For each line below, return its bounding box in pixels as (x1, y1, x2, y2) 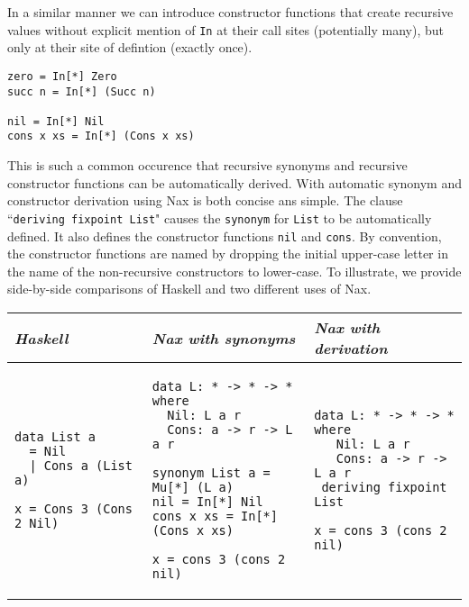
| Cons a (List (29, 458, 133, 473)
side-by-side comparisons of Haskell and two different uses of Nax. (7, 279, 372, 298)
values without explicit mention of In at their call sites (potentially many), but (7, 20, 445, 39)
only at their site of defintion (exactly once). (7, 38, 253, 57)
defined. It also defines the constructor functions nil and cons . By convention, (7, 226, 442, 245)
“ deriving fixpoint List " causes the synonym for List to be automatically (7, 208, 432, 227)
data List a (14, 430, 97, 444)
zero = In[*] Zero (7, 69, 117, 83)
